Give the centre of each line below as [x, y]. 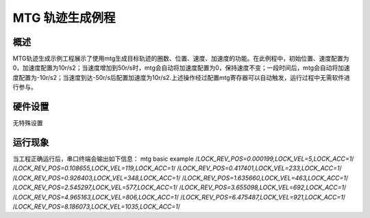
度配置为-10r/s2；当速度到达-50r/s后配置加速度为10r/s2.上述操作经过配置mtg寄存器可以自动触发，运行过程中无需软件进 [182, 77]
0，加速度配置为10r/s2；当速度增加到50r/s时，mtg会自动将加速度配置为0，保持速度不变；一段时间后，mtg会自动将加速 [181, 68]
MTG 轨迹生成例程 [64, 18]
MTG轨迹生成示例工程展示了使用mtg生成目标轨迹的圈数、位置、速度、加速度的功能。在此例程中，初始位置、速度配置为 [181, 59]
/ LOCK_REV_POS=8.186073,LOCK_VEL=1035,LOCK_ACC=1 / [97, 206]
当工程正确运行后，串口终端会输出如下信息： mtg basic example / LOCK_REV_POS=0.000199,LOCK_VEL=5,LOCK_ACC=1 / [183, 159]
